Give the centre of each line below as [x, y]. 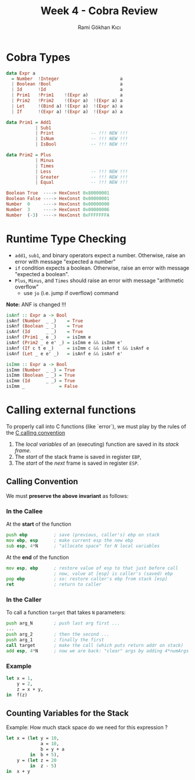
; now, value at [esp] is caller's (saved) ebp [113, 574]
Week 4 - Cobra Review [99, 11]
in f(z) [17, 695]
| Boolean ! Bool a [67, 84]
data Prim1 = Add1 [29, 122]
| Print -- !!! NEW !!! [82, 133]
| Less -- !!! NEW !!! [82, 171]
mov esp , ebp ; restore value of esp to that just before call [92, 568]
